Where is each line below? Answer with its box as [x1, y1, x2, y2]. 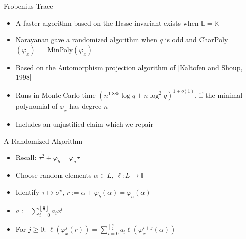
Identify [15, 186, 40, 197]
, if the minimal [194, 90, 243, 100]
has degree [69, 101, 102, 111]
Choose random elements [15, 170, 92, 180]
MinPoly [47, 44, 73, 54]
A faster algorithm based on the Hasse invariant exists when [15, 17, 199, 28]
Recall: [15, 152, 37, 162]
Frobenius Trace [4, 1, 53, 11]
